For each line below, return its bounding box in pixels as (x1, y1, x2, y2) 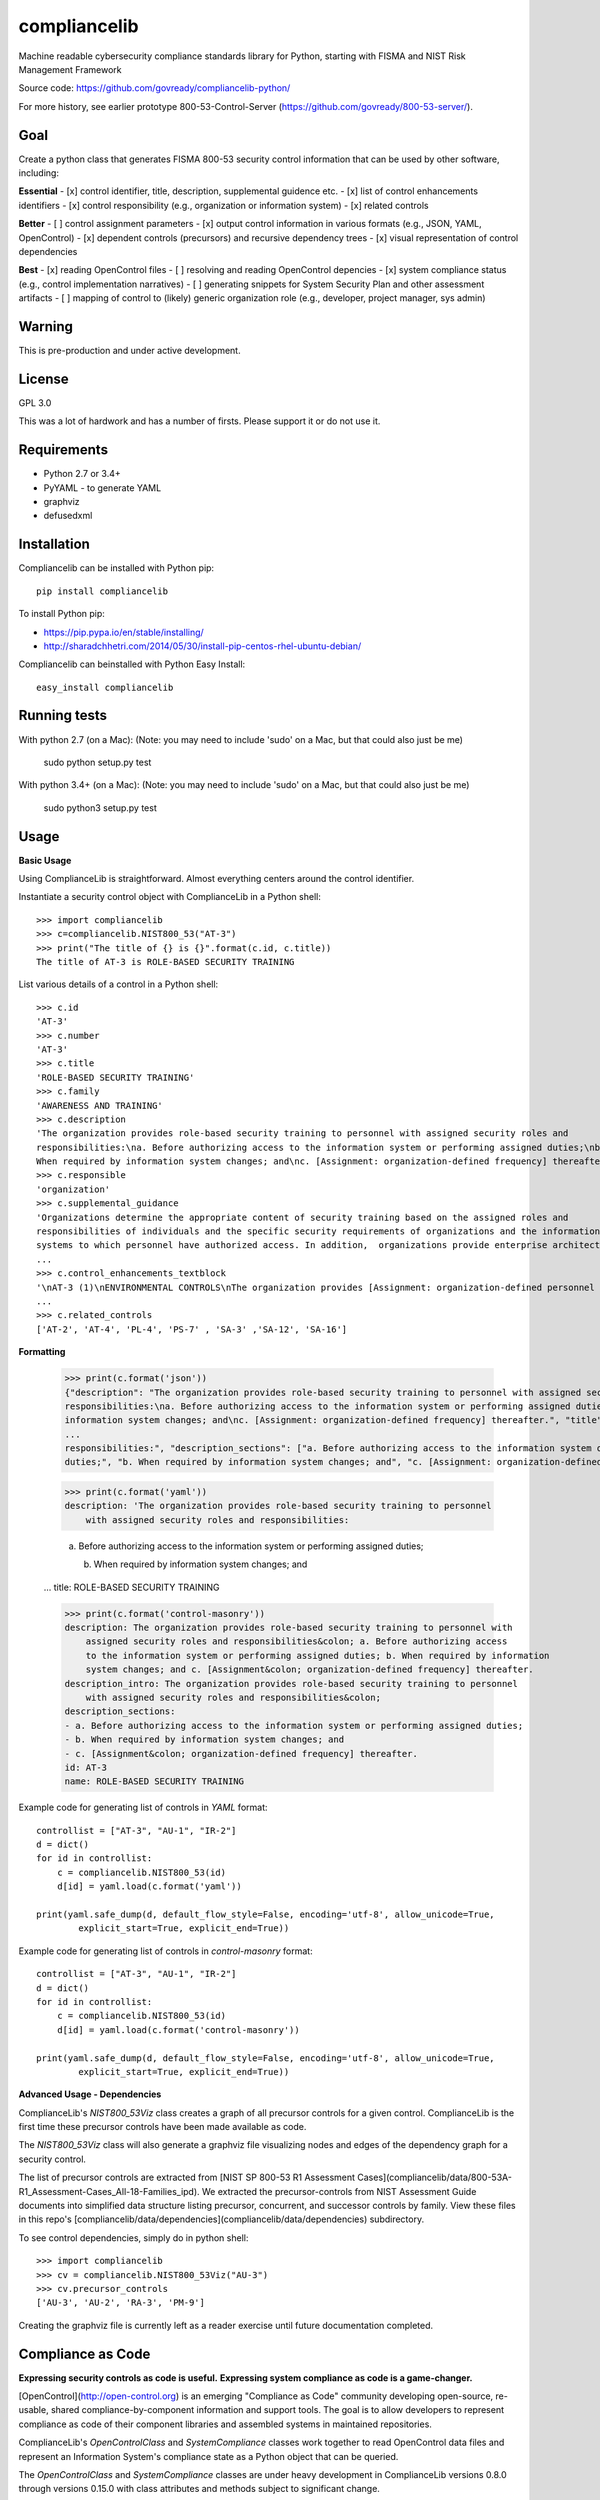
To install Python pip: (18, 608, 105, 620)
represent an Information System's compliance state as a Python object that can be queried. (18, 2450, 399, 2462)
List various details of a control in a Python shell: (18, 978, 219, 990)
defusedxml (43, 510, 93, 522)
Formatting (18, 1346, 66, 1358)
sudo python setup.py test (43, 756, 152, 768)
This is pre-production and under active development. (18, 345, 241, 357)
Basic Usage (18, 854, 72, 866)
